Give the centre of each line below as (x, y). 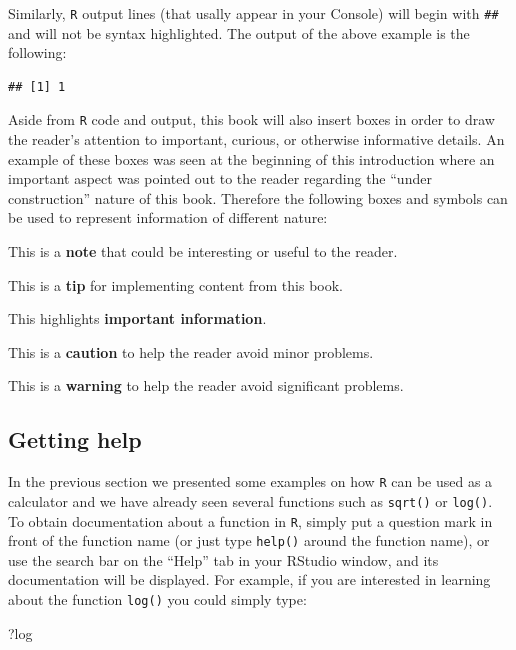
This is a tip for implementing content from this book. (175, 284)
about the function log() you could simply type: (157, 599)
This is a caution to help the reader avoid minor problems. (191, 351)
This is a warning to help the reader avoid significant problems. (206, 385)
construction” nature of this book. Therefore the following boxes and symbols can (258, 197)
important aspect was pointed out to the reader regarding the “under (220, 178)
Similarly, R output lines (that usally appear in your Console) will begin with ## (253, 13)
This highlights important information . (137, 318)
